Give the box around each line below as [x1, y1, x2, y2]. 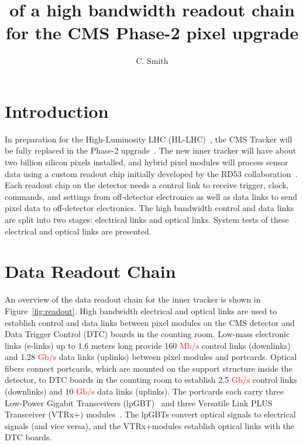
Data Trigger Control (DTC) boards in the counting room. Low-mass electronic [5, 328, 290, 340]
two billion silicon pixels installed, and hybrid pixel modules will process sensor [5, 156, 288, 168]
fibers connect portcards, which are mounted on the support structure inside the [5, 362, 292, 374]
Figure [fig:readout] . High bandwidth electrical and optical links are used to [5, 304, 277, 317]
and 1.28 [5, 351, 36, 363]
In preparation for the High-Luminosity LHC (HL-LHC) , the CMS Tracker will [5, 133, 292, 145]
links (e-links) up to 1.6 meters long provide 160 [5, 339, 177, 351]
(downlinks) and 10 [5, 385, 74, 398]
